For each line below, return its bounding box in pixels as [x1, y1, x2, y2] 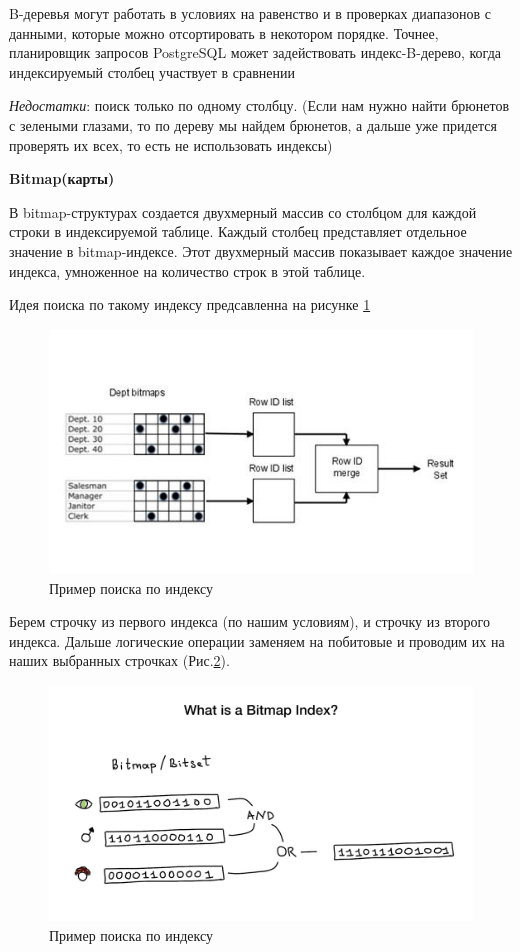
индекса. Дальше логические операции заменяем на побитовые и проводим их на [9, 630, 505, 651]
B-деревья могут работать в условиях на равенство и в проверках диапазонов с [9, 3, 491, 23]
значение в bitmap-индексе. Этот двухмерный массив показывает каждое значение [9, 240, 513, 261]
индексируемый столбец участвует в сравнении [9, 61, 296, 82]
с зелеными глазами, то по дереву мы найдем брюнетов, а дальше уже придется [9, 114, 497, 135]
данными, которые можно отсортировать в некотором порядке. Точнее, [9, 22, 439, 43]
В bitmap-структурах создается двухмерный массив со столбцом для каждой [9, 201, 477, 222]
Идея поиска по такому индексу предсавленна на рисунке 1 [9, 294, 371, 315]
